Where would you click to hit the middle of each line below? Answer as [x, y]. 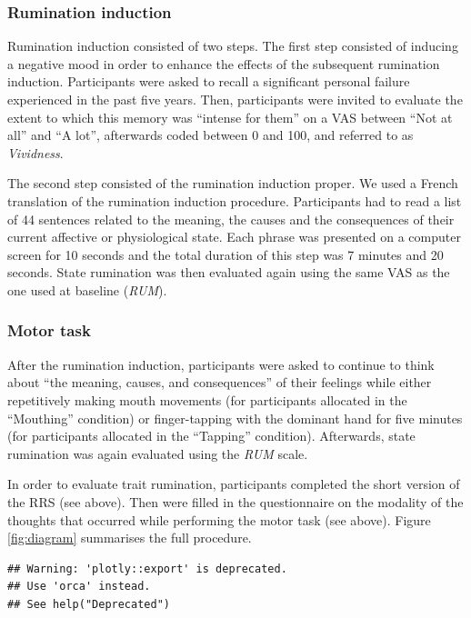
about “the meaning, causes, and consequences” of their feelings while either [220, 382]
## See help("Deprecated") [89, 604]
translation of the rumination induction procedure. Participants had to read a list [235, 200]
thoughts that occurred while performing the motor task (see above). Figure [219, 519]
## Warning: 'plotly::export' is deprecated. [147, 568]
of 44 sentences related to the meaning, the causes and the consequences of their [231, 219]
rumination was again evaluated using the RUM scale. [158, 453]
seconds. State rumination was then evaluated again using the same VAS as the [229, 272]
